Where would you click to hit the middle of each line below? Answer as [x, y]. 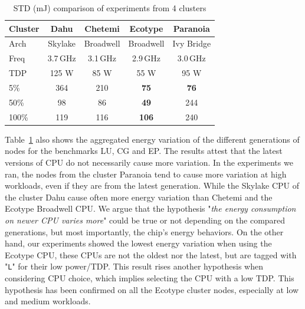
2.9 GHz [146, 58]
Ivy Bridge [192, 43]
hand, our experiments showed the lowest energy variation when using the [138, 243]
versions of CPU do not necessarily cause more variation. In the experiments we [149, 162]
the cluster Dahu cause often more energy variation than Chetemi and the [139, 197]
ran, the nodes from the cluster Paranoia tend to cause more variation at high [146, 174]
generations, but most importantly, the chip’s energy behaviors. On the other [144, 231]
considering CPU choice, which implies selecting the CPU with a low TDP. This [150, 277]
